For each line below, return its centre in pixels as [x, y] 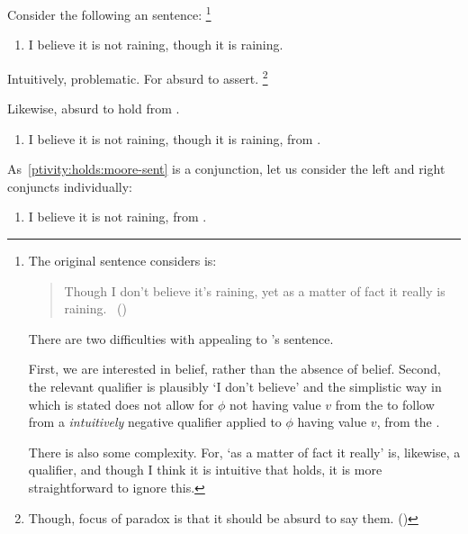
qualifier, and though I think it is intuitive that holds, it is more [205, 470]
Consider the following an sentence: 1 [109, 13]
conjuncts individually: [70, 186]
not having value [275, 404]
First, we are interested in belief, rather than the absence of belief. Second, [234, 369]
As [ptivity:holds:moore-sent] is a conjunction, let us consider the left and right [226, 169]
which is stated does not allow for [121, 404]
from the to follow [385, 404]
